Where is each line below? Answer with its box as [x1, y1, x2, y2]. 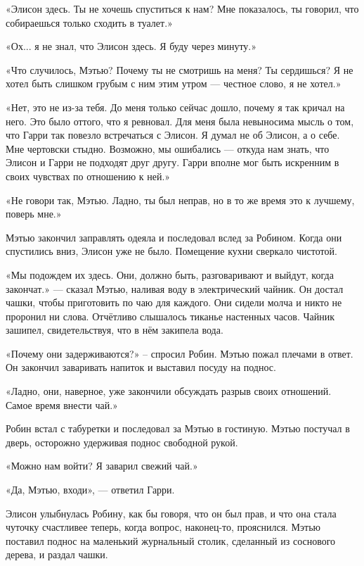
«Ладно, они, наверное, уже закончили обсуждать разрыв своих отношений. [6, 384, 332, 398]
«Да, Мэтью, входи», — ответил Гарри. [6, 482, 175, 497]
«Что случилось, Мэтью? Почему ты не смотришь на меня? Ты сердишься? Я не [6, 62, 353, 77]
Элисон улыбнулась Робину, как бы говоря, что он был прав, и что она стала [6, 505, 337, 520]
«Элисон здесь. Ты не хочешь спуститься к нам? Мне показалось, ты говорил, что [6, 1, 359, 15]
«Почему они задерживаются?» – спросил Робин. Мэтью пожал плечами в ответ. [6, 346, 353, 360]
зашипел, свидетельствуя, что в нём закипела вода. [6, 322, 223, 337]
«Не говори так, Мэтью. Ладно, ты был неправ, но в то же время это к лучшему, [6, 192, 355, 207]
